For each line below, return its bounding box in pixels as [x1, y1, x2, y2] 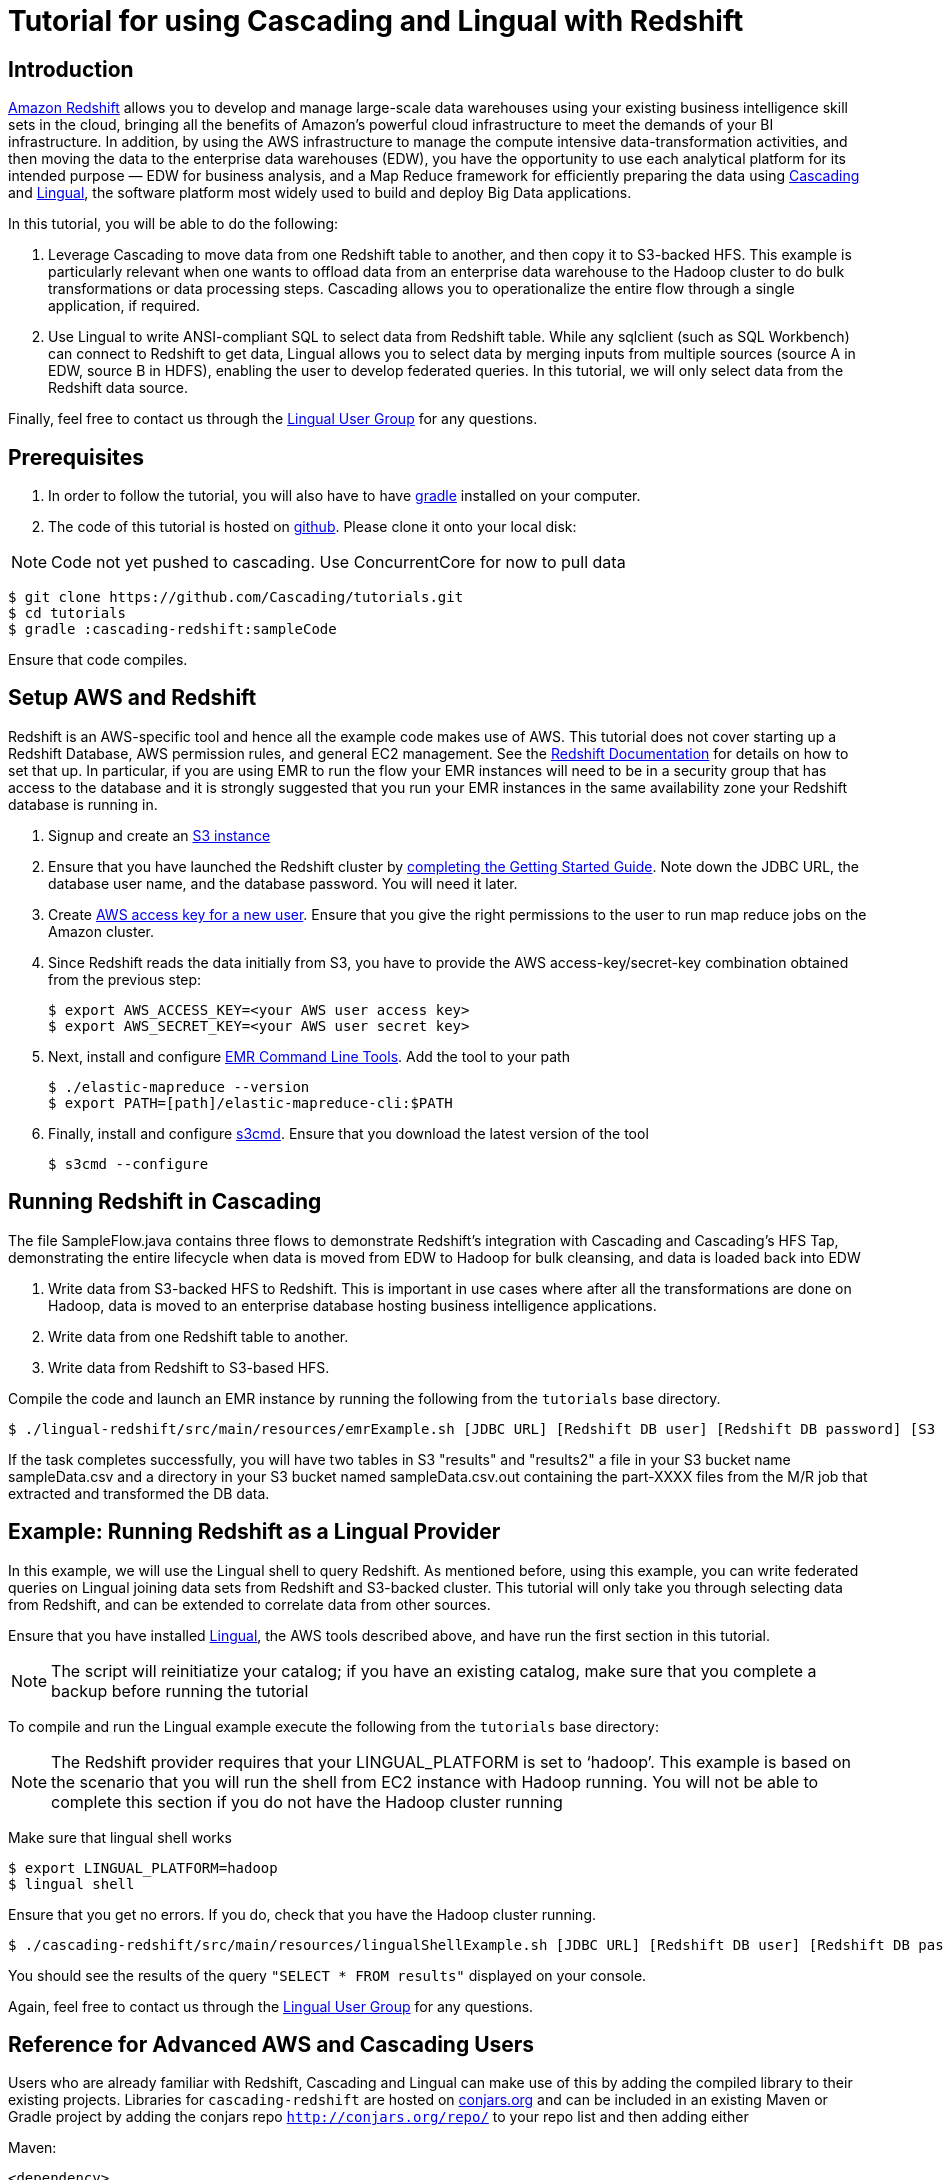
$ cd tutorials [8, 605, 127, 622]
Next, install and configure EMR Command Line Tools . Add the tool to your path [48, 1047, 570, 1065]
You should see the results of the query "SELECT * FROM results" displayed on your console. [8, 1966, 647, 1984]
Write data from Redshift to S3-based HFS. [48, 1358, 330, 1376]
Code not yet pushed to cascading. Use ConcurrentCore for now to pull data [51, 552, 626, 573]
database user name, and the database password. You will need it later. [48, 874, 518, 892]
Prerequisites [8, 444, 144, 470]
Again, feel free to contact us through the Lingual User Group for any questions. [8, 1997, 534, 2015]
